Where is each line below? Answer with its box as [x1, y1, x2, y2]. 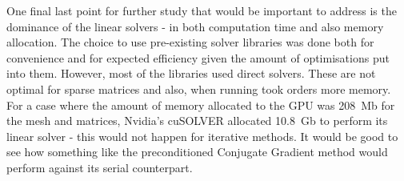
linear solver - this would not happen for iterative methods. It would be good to [6, 127, 398, 144]
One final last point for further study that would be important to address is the [6, 2, 397, 18]
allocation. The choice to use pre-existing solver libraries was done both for [6, 34, 374, 50]
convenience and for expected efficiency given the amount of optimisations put [6, 49, 390, 66]
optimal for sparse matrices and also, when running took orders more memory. [6, 80, 391, 97]
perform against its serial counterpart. [6, 159, 193, 175]
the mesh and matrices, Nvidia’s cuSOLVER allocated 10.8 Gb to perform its [6, 112, 388, 129]
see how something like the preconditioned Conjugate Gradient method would [6, 143, 388, 160]
